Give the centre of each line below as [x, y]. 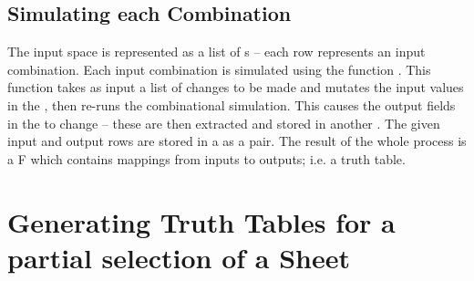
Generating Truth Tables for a [201, 221]
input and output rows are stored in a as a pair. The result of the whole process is [237, 141]
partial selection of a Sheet [179, 257]
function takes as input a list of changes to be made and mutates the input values [236, 87]
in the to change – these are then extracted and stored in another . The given [224, 123]
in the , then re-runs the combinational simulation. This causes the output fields [232, 104]
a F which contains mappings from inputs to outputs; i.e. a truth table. [206, 158]
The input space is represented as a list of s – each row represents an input [216, 52]
